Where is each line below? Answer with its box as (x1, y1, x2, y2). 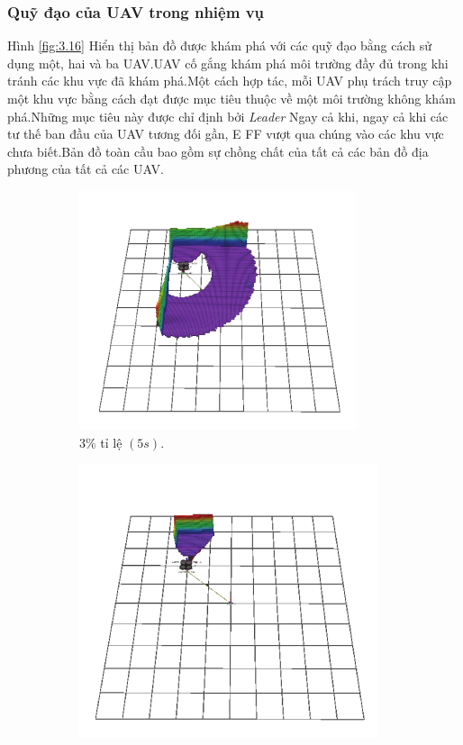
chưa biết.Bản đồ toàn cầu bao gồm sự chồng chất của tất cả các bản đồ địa (7, 141, 429, 160)
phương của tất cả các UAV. (7, 159, 164, 178)
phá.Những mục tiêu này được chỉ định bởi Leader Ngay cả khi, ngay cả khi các (7, 106, 449, 125)
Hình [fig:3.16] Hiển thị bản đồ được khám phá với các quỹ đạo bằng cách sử (7, 36, 432, 55)
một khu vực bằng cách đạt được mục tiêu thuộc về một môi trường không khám (7, 89, 456, 107)
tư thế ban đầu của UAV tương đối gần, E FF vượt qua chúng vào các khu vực (7, 124, 444, 143)
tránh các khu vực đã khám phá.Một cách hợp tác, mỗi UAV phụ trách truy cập (7, 71, 452, 90)
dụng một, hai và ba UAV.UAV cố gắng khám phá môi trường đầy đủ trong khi (7, 53, 449, 72)
